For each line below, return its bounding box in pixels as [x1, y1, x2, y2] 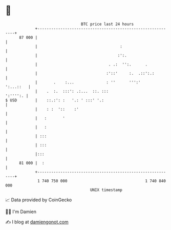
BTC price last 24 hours [81, 22, 134, 27]
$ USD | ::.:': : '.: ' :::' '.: [5, 97, 104, 103]
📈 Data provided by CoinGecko [5, 197, 72, 203]
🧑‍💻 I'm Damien [5, 208, 37, 215]
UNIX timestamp [90, 187, 123, 193]
